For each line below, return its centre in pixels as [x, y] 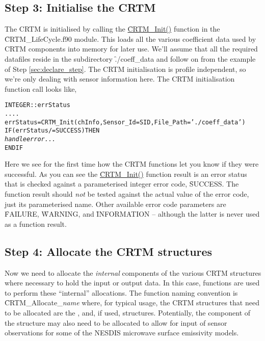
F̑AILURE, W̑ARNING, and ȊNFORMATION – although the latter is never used [132, 214]
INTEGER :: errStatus [37, 105]
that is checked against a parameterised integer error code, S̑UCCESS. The [122, 184]
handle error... [30, 139]
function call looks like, [41, 88]
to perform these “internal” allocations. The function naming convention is [121, 292]
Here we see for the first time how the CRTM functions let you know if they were [132, 164]
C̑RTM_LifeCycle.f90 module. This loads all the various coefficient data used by [130, 38]
